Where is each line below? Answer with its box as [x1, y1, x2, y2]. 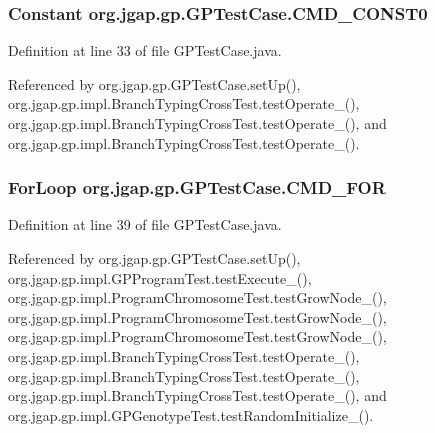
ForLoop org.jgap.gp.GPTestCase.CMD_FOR [8, 175, 386, 200]
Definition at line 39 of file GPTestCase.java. [8, 214, 282, 235]
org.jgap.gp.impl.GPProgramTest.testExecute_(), [8, 267, 312, 288]
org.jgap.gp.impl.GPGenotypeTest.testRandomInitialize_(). [8, 404, 374, 425]
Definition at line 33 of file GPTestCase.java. [8, 40, 282, 61]
